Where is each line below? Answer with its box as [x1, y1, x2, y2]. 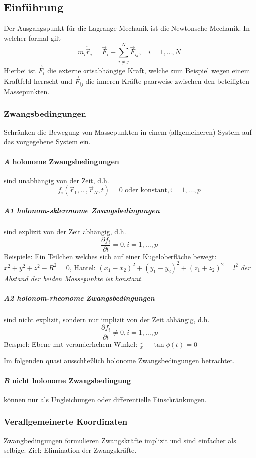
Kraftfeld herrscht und [4, 76, 73, 86]
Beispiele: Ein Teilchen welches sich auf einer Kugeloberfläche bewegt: [4, 251, 217, 261]
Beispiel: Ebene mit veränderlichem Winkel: [4, 339, 138, 349]
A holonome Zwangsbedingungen [4, 156, 119, 166]
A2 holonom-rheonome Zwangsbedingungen [4, 292, 155, 303]
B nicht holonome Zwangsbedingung [4, 375, 131, 385]
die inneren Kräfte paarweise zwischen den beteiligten [85, 76, 249, 86]
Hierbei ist [4, 65, 36, 75]
